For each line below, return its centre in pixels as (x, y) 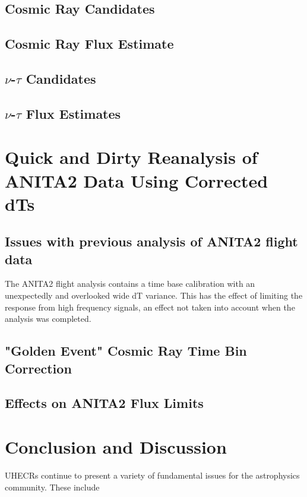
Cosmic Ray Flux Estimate (89, 44)
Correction (38, 368)
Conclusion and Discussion (116, 446)
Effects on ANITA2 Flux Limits (104, 403)
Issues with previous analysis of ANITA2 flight (151, 241)
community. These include (52, 487)
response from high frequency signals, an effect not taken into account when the (150, 307)
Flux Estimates (73, 113)
